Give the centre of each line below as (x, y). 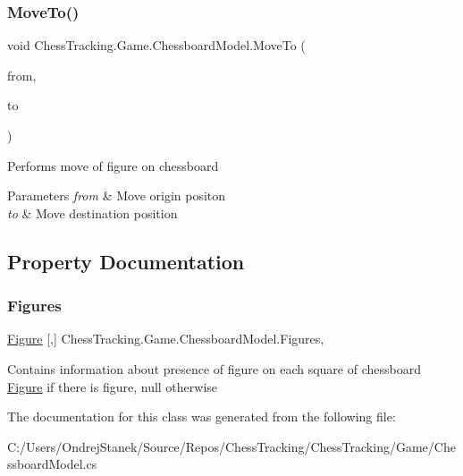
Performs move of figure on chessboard (113, 165)
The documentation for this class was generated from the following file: (202, 416)
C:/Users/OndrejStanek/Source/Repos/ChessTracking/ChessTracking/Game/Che (231, 446)
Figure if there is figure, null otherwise (113, 386)
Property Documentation (126, 261)
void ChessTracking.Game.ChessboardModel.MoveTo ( (156, 45)
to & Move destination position (93, 212)
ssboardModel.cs (52, 464)
